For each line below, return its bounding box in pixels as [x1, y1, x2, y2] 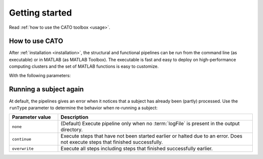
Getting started [9, 7, 72, 18]
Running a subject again [9, 85, 84, 94]
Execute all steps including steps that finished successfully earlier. [60, 145, 213, 152]
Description [60, 114, 89, 120]
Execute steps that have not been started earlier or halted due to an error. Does [60, 133, 243, 139]
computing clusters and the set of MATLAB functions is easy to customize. [9, 63, 159, 69]
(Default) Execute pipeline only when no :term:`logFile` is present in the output [60, 120, 240, 127]
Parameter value [12, 114, 51, 120]
